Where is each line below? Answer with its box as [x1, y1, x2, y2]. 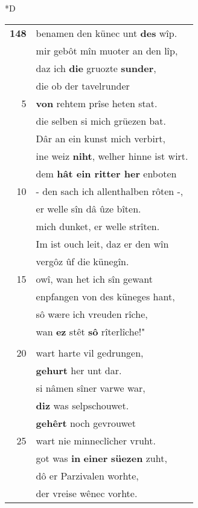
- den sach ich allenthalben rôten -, [36, 183, 184, 198]
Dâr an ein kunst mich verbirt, [36, 131, 165, 145]
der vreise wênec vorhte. [36, 486, 138, 500]
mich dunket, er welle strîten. [36, 219, 160, 233]
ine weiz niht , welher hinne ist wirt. [36, 148, 188, 163]
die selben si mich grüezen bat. [36, 113, 166, 128]
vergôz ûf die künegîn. [36, 254, 129, 268]
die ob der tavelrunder [36, 78, 130, 93]
